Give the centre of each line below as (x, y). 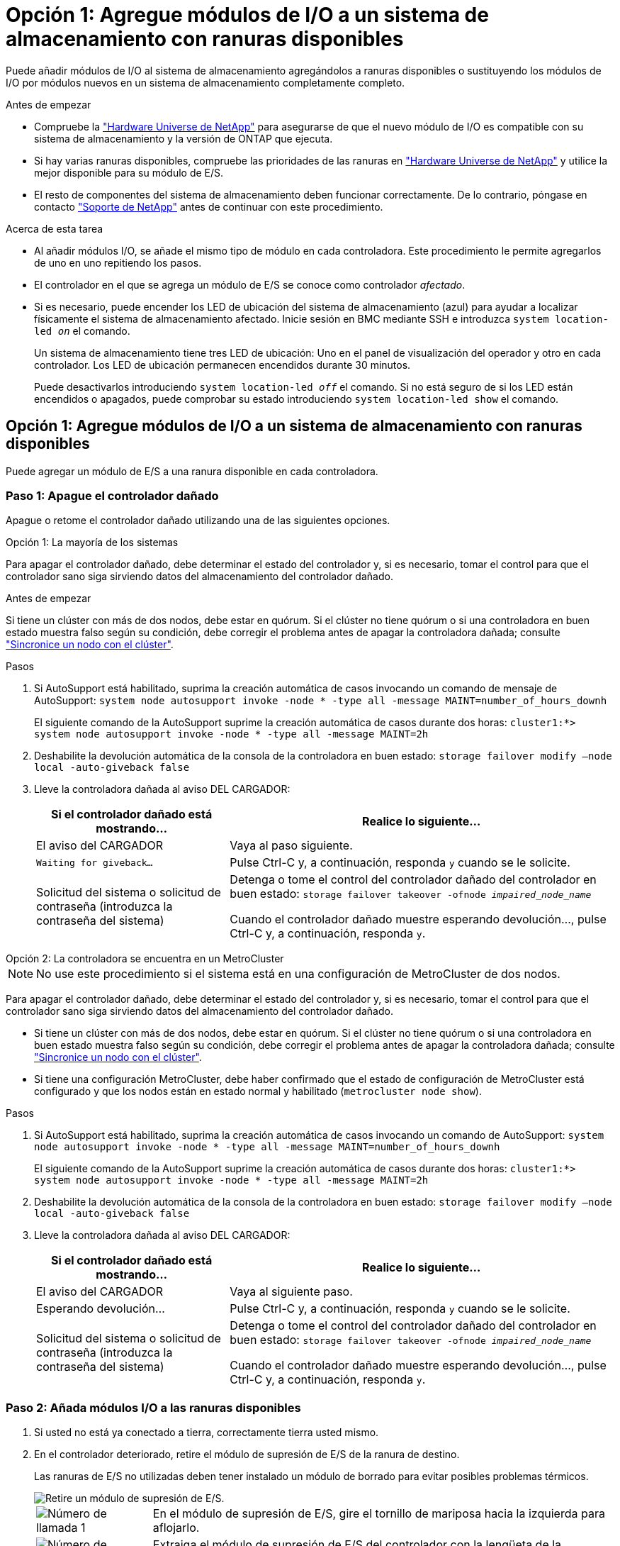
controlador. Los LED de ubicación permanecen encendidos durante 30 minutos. (222, 365)
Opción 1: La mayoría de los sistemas (92, 543)
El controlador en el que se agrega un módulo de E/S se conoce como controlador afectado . (250, 284)
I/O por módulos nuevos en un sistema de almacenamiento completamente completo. (205, 82)
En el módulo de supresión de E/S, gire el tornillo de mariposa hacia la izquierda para (379, 1514)
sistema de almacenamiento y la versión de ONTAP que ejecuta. (184, 138)
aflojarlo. (176, 1528)
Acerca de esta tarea (55, 228)
